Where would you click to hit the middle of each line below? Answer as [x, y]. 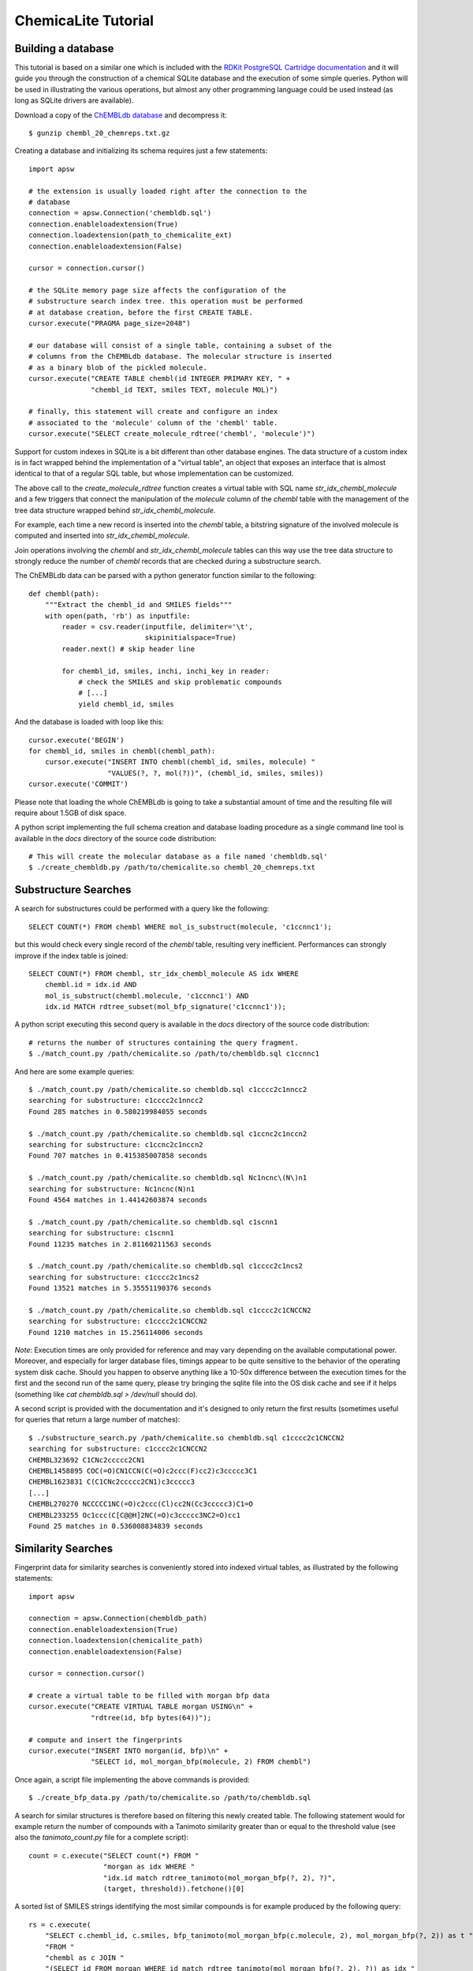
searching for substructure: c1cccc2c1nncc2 [116, 1101]
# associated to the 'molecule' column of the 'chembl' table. [153, 423]
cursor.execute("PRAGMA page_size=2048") [110, 324]
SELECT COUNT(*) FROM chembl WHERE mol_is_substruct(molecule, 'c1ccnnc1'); [181, 927]
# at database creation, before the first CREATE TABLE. [141, 312]
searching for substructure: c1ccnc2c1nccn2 [116, 1144]
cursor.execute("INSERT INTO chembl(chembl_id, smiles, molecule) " [180, 762]
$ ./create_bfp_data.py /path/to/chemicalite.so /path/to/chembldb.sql [170, 1798]
